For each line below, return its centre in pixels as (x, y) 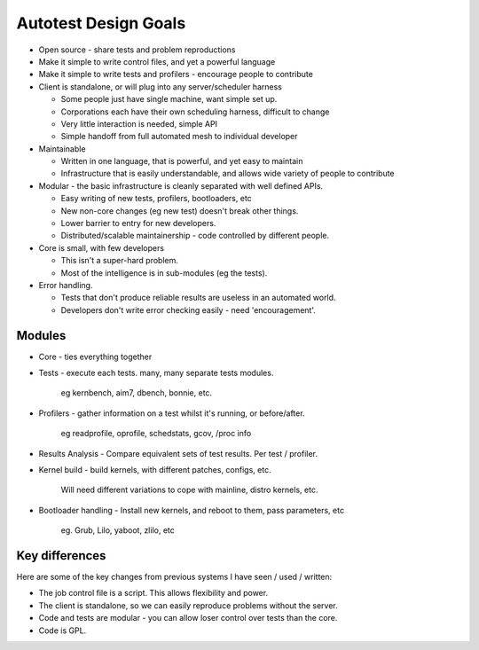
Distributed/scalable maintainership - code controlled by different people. (195, 236)
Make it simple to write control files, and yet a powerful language (157, 61)
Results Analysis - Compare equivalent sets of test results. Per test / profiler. (178, 453)
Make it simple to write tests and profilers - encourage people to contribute (176, 74)
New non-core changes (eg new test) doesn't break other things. (180, 211)
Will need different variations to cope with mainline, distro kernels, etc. (189, 490)
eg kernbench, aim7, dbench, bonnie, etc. (137, 393)
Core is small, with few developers (101, 247)
